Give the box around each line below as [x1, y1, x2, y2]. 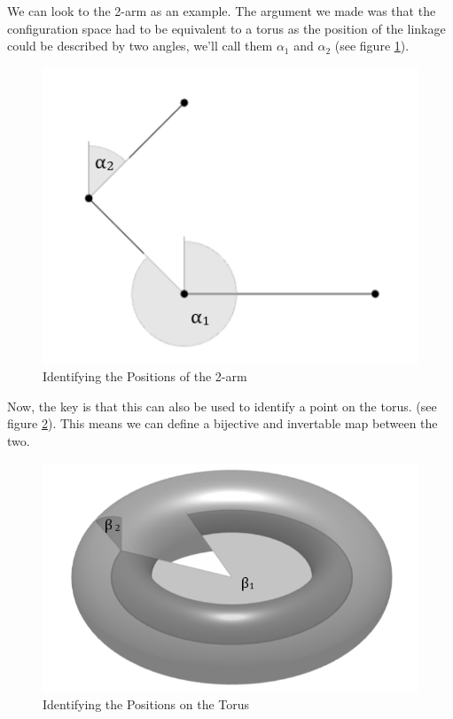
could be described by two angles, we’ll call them [7, 36, 273, 55]
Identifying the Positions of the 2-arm [43, 367, 247, 386]
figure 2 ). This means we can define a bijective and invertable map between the [7, 414, 438, 433]
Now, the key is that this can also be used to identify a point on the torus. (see [7, 396, 437, 415]
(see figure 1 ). [334, 36, 410, 55]
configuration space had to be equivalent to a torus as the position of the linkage [7, 19, 446, 37]
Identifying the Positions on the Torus [43, 695, 250, 714]
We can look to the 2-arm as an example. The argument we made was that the [7, 2, 436, 20]
